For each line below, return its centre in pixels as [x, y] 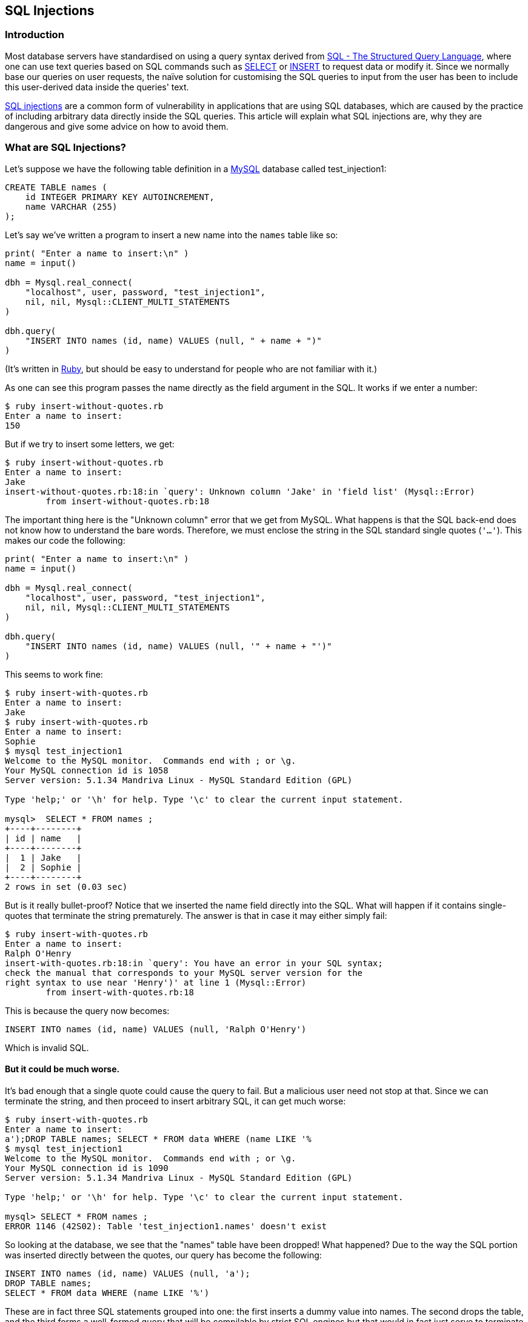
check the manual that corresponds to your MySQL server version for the [184, 973]
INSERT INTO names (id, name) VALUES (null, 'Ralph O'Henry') [156, 1029]
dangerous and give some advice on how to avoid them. [117, 126]
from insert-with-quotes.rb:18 [120, 992]
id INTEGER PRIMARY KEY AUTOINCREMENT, [120, 197]
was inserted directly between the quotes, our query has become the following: [163, 1255]
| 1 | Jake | [43, 857]
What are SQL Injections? [65, 148]
